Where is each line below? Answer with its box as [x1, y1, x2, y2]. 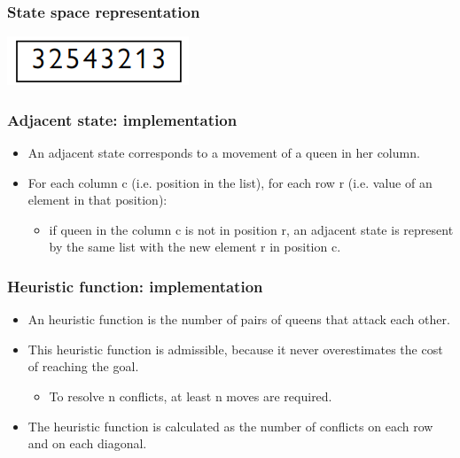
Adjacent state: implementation [7, 108, 238, 130]
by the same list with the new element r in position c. [49, 237, 341, 256]
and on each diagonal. [27, 434, 147, 453]
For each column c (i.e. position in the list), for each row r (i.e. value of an [27, 173, 433, 191]
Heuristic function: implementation [7, 275, 263, 297]
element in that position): [27, 190, 168, 209]
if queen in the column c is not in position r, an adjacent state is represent [49, 220, 454, 238]
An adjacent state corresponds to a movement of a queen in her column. [27, 144, 420, 162]
